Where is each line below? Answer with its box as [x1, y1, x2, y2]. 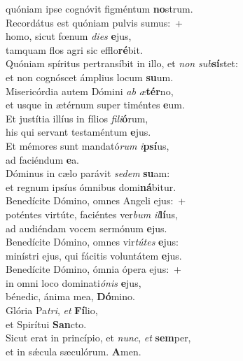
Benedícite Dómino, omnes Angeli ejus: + [6, 193, 186, 208]
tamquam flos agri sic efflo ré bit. [6, 42, 143, 57]
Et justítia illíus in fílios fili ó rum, [6, 111, 148, 125]
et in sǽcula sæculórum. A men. [6, 344, 141, 358]
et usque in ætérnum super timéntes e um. [6, 97, 185, 112]
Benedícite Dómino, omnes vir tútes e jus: [6, 234, 179, 249]
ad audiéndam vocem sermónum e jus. [6, 220, 167, 235]
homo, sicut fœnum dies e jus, [6, 29, 132, 43]
